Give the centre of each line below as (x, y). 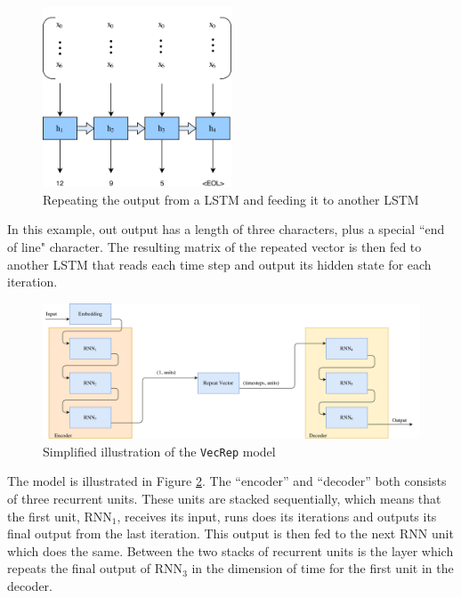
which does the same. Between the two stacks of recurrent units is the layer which (230, 550)
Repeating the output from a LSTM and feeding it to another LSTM (231, 199)
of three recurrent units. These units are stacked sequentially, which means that (224, 499)
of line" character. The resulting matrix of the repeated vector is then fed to (214, 247)
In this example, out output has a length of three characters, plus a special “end (226, 229)
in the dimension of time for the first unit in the (323, 568)
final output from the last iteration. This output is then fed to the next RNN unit (230, 533)
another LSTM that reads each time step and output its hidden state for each (219, 264)
